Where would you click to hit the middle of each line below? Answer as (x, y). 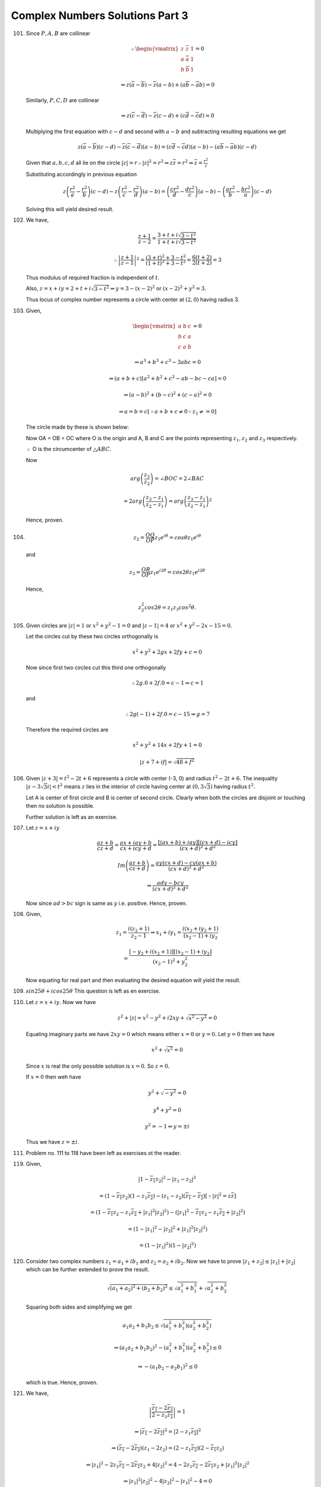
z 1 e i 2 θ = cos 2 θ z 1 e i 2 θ (177, 572)
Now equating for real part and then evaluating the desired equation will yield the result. (133, 980)
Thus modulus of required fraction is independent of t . (93, 277)
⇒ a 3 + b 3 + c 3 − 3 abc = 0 (168, 361)
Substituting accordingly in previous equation (81, 174)
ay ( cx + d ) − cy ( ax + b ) (186, 863)
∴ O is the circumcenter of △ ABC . (69, 449)
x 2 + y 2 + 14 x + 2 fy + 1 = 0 (167, 745)
